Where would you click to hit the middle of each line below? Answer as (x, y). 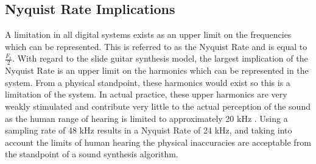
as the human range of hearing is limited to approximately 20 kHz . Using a (146, 118)
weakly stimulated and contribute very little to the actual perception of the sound (158, 106)
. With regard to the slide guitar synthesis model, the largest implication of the (160, 58)
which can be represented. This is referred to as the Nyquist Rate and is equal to (156, 46)
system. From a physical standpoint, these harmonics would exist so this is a (148, 82)
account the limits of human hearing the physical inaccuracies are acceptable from (158, 142)
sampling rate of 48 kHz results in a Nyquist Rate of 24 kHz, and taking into (149, 130)
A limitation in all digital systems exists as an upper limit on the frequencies (148, 34)
